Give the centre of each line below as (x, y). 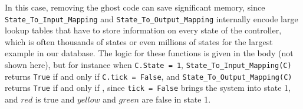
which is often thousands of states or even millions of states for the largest (139, 41)
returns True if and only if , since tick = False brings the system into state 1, (148, 88)
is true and (55, 99)
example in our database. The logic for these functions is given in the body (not (149, 53)
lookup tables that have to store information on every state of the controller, (143, 30)
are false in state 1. (176, 99)
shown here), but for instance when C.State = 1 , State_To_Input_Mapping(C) (148, 65)
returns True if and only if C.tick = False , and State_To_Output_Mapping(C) (149, 76)
